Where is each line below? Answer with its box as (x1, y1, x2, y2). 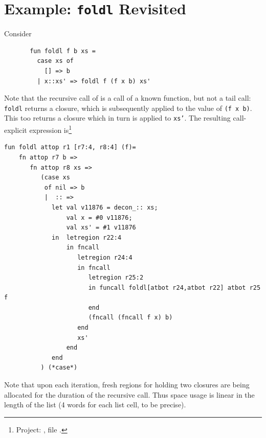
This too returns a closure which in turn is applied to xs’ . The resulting (4, 112, 231, 123)
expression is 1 (29, 123, 72, 135)
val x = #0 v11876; (66, 214, 132, 221)
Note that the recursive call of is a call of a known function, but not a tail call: (4, 93, 251, 103)
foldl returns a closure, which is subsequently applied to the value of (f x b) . (4, 102, 252, 113)
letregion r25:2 (88, 274, 144, 282)
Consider (4, 28, 32, 39)
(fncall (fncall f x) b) (88, 314, 173, 321)
